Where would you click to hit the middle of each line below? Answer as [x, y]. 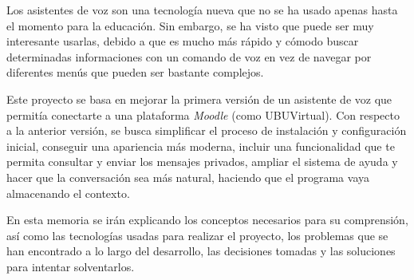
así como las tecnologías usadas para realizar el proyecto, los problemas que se [197, 235]
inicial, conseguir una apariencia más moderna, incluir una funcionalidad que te [201, 146]
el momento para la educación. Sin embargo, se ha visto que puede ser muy [190, 25]
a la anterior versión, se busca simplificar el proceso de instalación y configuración [207, 130]
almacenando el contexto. [68, 193]
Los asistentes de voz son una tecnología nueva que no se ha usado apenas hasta [202, 10]
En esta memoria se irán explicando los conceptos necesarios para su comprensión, [207, 220]
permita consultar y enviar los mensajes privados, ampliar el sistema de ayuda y [202, 162]
